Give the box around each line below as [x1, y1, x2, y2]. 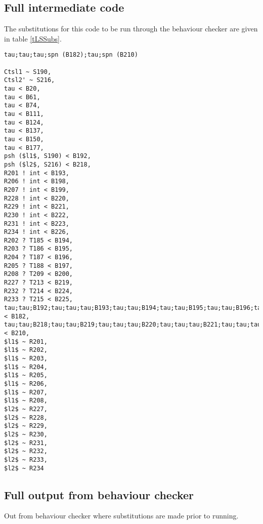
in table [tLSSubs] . [4, 33, 62, 44]
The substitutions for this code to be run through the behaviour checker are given [4, 23, 258, 34]
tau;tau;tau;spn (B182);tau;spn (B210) [4, 51, 138, 59]
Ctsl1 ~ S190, [4, 68, 52, 75]
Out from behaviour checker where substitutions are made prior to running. [4, 510, 239, 521]
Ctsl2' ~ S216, [4, 76, 55, 84]
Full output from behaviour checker [4, 487, 194, 502]
